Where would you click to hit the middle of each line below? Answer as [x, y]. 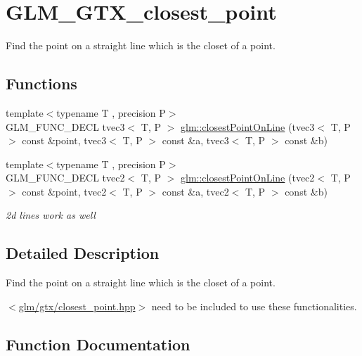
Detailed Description [83, 253]
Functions [41, 83]
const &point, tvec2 [64, 191]
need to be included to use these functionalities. [254, 306]
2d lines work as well [51, 215]
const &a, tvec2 [195, 191]
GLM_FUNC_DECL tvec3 [65, 126]
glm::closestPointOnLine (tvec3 [247, 126]
